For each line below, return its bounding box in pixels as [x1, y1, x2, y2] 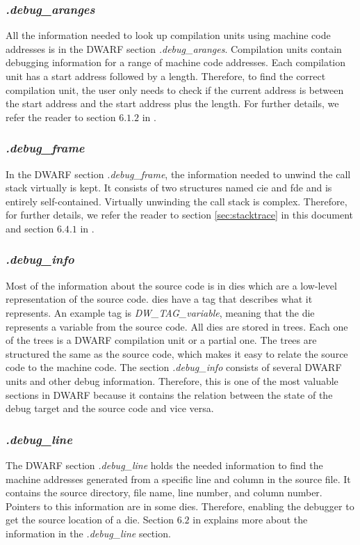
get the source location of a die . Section [6, 512, 174, 527]
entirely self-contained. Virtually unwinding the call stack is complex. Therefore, [6, 193, 347, 208]
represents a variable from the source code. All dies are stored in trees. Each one [6, 319, 348, 333]
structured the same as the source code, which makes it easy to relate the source [6, 346, 348, 361]
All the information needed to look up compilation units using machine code [6, 28, 331, 42]
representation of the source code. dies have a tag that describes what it [6, 292, 313, 306]
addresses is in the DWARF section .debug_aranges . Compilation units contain [6, 41, 342, 56]
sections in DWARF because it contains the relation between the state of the [6, 387, 333, 402]
